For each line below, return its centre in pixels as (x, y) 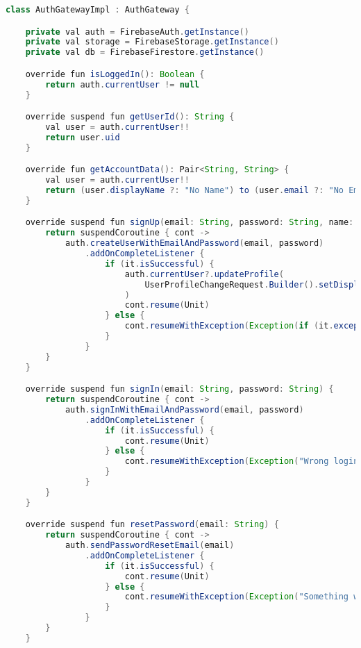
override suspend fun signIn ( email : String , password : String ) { (179, 389)
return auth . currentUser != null (123, 84)
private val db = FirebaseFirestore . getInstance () (145, 52)
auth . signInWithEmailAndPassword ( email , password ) (184, 409)
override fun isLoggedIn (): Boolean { (115, 74)
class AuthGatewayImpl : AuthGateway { (98, 10)
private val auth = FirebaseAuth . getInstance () (137, 32)
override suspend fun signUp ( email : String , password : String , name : (190, 223)
